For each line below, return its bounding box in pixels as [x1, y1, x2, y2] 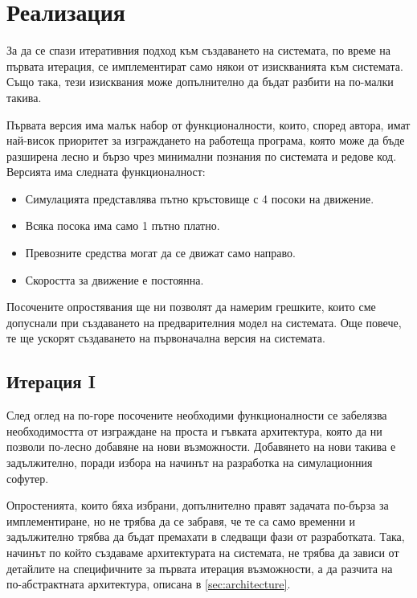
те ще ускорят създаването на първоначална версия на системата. [6, 330, 325, 346]
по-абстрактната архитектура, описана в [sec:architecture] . [6, 575, 291, 592]
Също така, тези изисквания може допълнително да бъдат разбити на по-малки [6, 73, 394, 90]
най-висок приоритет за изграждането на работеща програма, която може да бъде [6, 132, 405, 149]
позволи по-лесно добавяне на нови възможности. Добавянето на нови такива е [6, 438, 396, 455]
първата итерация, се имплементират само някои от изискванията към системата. [6, 57, 403, 74]
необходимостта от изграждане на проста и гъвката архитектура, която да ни [6, 422, 382, 439]
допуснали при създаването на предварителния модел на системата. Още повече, [6, 313, 402, 330]
